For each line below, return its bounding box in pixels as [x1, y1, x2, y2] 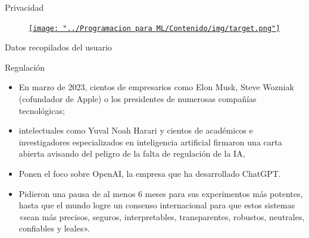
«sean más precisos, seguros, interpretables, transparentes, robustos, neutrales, [18, 210, 305, 223]
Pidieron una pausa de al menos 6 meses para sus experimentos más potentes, [18, 187, 303, 199]
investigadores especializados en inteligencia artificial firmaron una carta [18, 135, 282, 148]
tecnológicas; [18, 104, 65, 116]
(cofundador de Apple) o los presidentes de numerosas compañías [18, 93, 257, 105]
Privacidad [5, 1, 44, 13]
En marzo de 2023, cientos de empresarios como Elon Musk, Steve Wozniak [18, 81, 294, 93]
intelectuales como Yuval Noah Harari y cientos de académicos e [18, 124, 253, 137]
